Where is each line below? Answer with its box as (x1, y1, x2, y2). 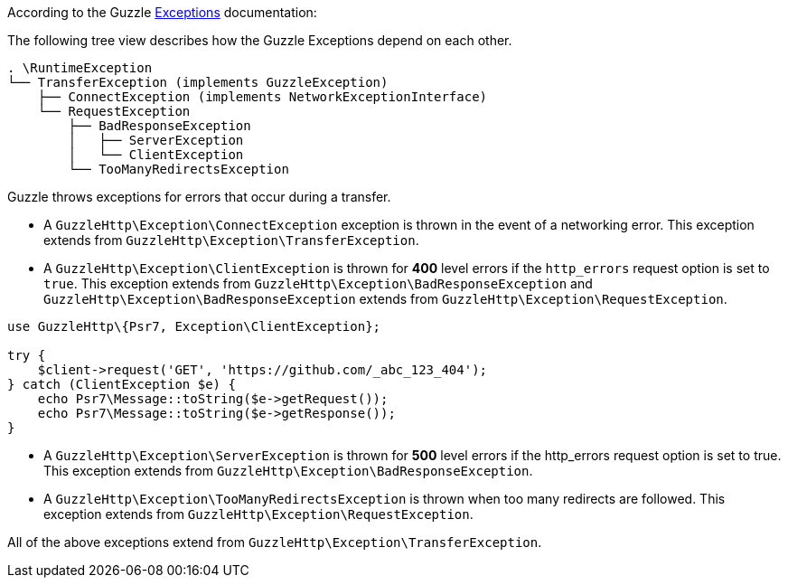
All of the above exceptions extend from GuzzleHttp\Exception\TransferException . (7, 534, 542, 550)
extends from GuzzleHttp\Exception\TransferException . (43, 232, 419, 248)
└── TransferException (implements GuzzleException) (7, 75, 389, 90)
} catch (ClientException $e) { (7, 377, 236, 392)
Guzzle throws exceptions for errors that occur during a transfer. (7, 189, 391, 204)
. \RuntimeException (7, 61, 153, 75)
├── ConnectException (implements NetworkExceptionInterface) (37, 90, 488, 104)
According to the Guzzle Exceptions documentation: (7, 5, 317, 20)
